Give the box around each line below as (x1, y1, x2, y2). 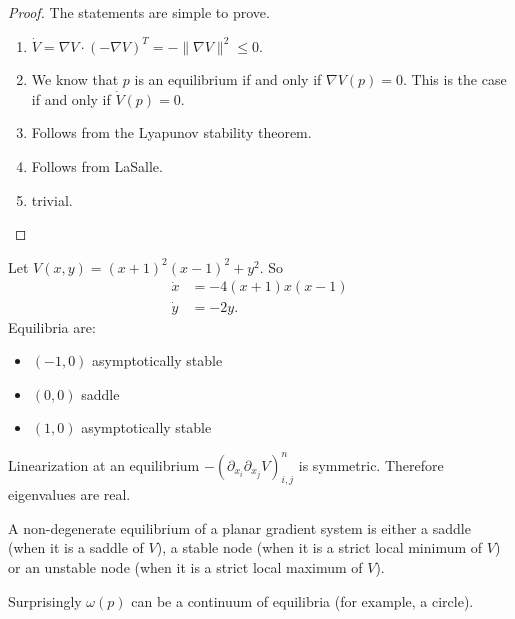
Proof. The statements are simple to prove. (8, 2, 270, 22)
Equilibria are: (8, 316, 96, 337)
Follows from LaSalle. (31, 155, 163, 176)
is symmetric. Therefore (298, 454, 444, 475)
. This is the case (403, 69, 507, 90)
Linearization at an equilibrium (8, 454, 200, 475)
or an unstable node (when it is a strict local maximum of (8, 557, 363, 578)
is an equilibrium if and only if (134, 69, 322, 90)
